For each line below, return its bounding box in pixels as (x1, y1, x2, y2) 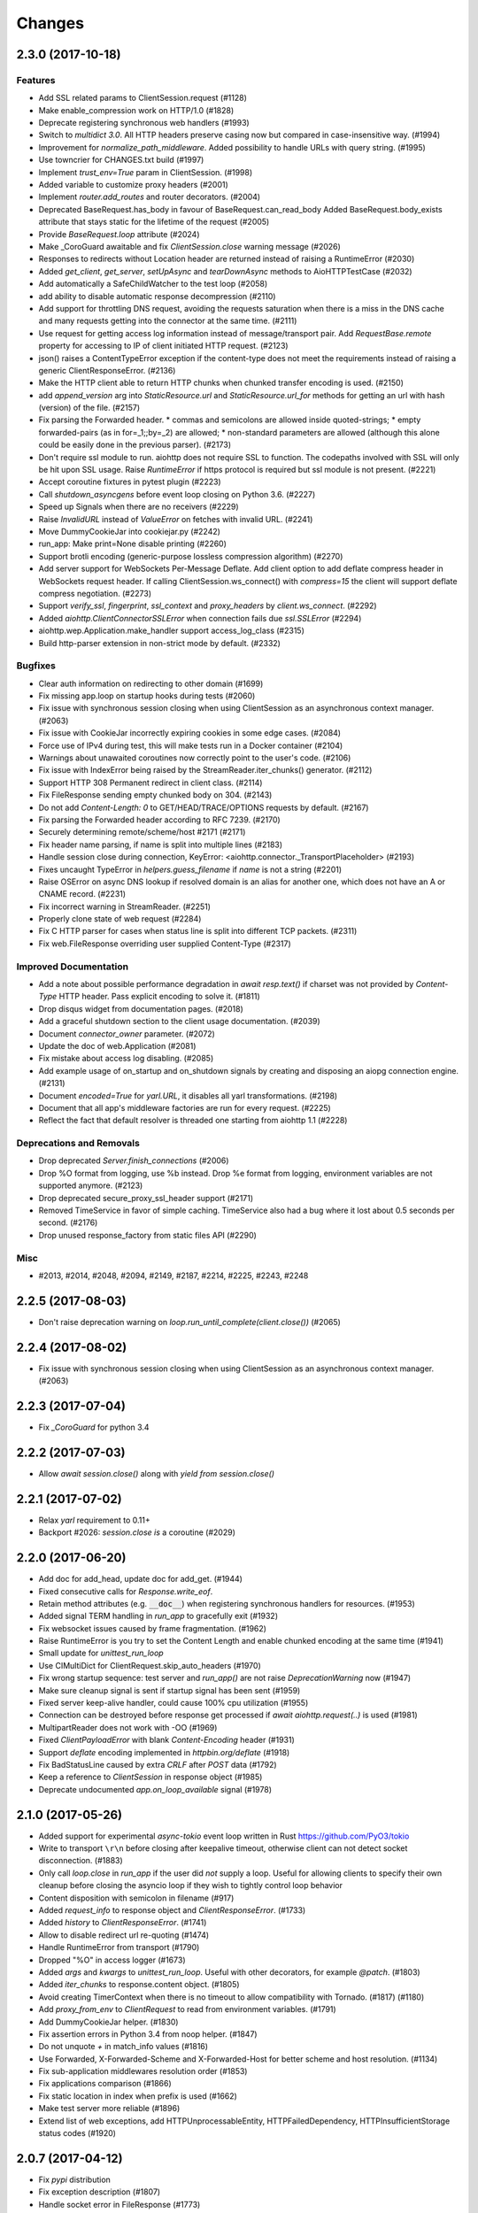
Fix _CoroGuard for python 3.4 (38, 1422, 150, 1433)
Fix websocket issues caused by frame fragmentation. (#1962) (38, 1623, 267, 1633)
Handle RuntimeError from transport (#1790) (38, 1942, 200, 1953)
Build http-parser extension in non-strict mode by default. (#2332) (38, 637, 281, 648)
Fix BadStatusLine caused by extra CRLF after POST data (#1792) (38, 1759, 278, 1770)
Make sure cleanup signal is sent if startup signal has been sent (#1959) (38, 1685, 301, 1695)
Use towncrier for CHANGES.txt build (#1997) (38, 155, 204, 166)
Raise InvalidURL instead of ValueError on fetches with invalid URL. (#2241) (38, 513, 313, 524)
